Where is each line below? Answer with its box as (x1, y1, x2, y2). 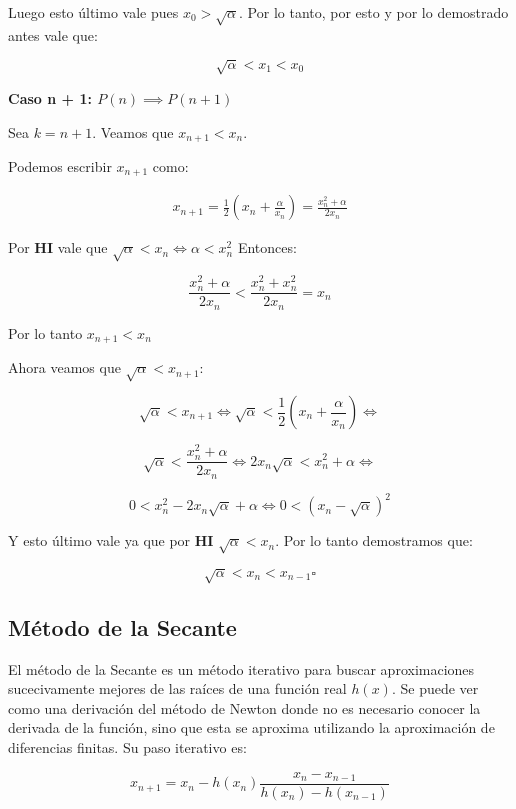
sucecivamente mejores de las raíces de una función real (8, 678, 347, 699)
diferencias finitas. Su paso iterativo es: (8, 737, 247, 757)
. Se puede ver (391, 678, 479, 699)
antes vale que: (8, 24, 98, 45)
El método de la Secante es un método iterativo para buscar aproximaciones (8, 658, 475, 679)
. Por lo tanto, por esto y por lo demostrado (239, 2, 509, 22)
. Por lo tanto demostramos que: (275, 530, 473, 551)
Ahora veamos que (8, 357, 121, 378)
